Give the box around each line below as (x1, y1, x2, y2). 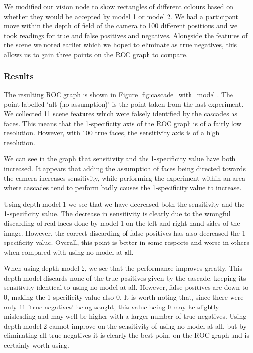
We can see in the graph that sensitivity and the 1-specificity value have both (4, 154, 236, 164)
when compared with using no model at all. (4, 246, 134, 257)
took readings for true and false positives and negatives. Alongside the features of (4, 30, 248, 40)
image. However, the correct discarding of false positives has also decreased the (4, 227, 240, 238)
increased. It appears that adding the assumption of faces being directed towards (4, 163, 246, 173)
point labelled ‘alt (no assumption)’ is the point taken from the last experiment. (4, 99, 244, 109)
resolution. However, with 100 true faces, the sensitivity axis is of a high (4, 128, 220, 138)
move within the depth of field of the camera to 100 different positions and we (4, 21, 238, 31)
